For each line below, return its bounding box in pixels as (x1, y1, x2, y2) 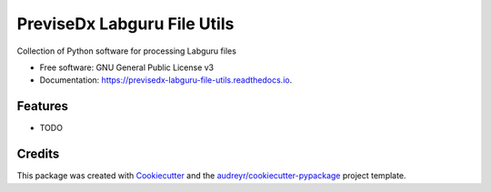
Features (16, 98, 68, 114)
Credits (16, 147, 60, 162)
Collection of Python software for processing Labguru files (16, 45, 236, 56)
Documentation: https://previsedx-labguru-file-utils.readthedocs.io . (39, 75, 293, 86)
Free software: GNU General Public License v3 (39, 62, 215, 73)
